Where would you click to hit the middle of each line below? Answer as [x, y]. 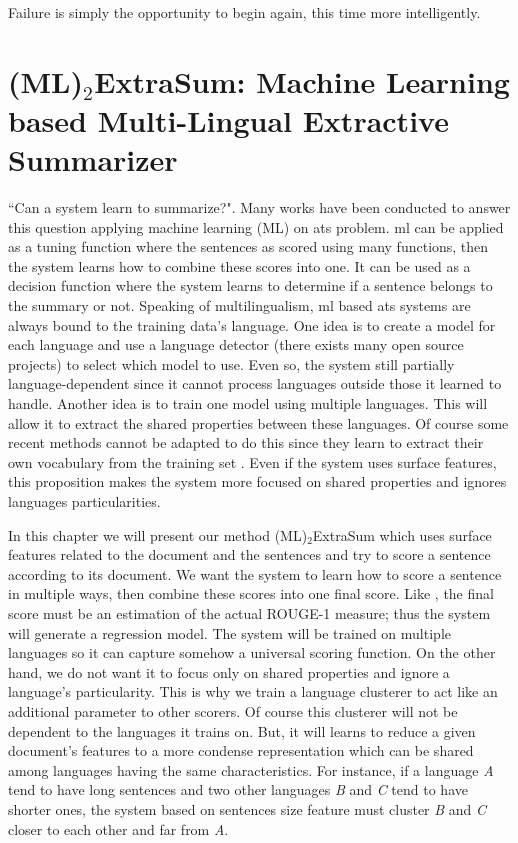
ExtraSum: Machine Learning [302, 80]
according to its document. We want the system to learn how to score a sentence [255, 573]
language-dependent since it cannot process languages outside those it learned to [255, 383]
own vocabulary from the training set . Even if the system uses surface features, [252, 461]
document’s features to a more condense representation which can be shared [241, 750]
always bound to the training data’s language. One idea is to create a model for [252, 324]
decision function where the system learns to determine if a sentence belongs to [250, 285]
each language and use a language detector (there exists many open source [236, 344]
